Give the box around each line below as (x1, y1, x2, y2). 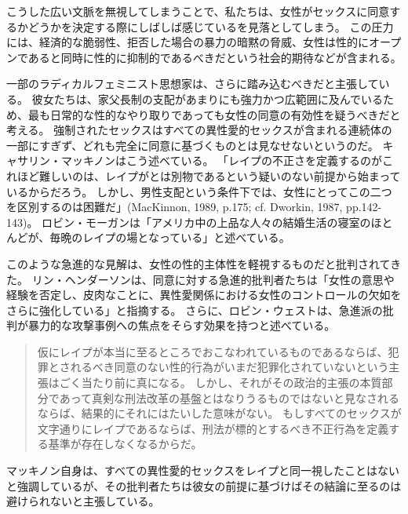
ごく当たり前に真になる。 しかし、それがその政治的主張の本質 (59, 374, 382, 391)
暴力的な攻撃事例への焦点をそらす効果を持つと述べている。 (27, 317, 336, 334)
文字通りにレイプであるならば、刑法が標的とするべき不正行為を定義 (37, 420, 389, 436)
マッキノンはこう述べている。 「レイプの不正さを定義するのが (60, 152, 383, 169)
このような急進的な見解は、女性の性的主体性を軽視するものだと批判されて (6, 255, 391, 272)
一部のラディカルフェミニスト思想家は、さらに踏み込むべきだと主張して (6, 75, 379, 92)
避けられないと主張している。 (6, 493, 160, 509)
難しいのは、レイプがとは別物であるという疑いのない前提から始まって (38, 167, 401, 184)
